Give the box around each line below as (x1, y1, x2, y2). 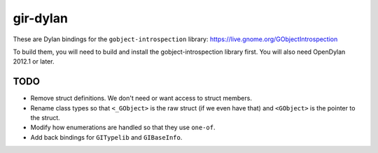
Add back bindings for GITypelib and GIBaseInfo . (30, 133, 183, 141)
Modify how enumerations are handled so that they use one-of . (30, 123, 216, 132)
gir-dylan (13, 10, 68, 26)
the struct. (30, 114, 61, 122)
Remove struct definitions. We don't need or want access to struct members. (30, 94, 252, 103)
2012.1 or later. (13, 57, 55, 66)
